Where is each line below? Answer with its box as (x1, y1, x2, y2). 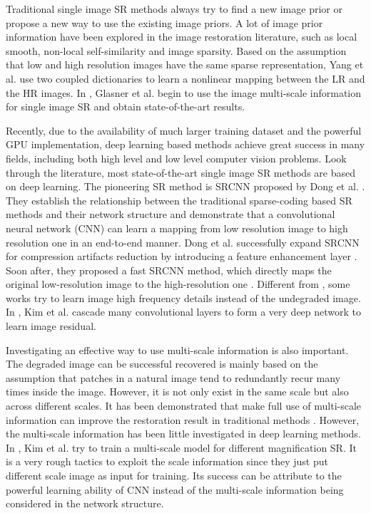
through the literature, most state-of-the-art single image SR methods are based (6, 165, 355, 180)
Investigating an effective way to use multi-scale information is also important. (6, 342, 349, 357)
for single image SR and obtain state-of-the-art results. (6, 99, 245, 114)
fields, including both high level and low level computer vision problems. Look (6, 150, 347, 165)
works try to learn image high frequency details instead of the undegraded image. (6, 290, 361, 305)
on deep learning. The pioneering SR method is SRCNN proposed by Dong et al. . (6, 179, 365, 194)
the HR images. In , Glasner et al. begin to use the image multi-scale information (6, 85, 362, 100)
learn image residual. (6, 318, 96, 333)
